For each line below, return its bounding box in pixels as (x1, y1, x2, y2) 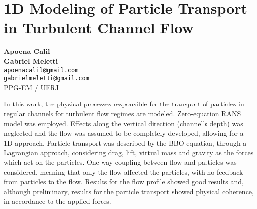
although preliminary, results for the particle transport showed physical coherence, (4, 186, 254, 196)
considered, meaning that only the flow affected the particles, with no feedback (4, 166, 243, 177)
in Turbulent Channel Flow (4, 17, 194, 38)
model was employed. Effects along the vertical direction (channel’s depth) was (4, 118, 243, 128)
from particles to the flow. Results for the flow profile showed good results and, (4, 176, 244, 187)
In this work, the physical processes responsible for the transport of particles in (4, 99, 244, 109)
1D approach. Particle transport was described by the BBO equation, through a (4, 137, 247, 148)
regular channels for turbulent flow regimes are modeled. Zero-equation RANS (4, 108, 241, 118)
